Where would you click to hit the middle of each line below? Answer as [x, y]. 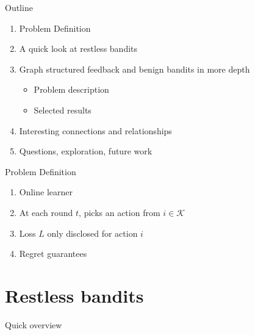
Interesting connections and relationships [95, 130]
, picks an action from [120, 212]
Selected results [63, 110]
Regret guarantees [53, 254]
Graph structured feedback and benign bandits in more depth [135, 69]
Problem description [71, 89]
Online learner [46, 192]
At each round [46, 212]
